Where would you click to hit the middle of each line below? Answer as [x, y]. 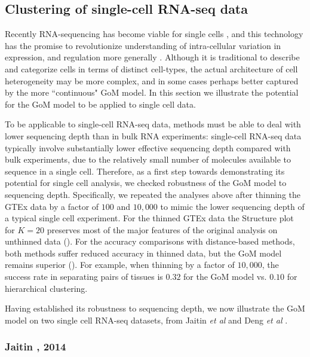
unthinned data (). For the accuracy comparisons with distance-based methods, [150, 241]
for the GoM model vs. [225, 277]
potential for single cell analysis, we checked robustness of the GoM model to [146, 183]
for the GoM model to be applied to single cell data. [100, 104]
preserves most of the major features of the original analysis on [162, 229]
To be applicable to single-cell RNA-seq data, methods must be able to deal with [153, 124]
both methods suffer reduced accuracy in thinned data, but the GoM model [143, 253]
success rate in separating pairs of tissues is [84, 277]
